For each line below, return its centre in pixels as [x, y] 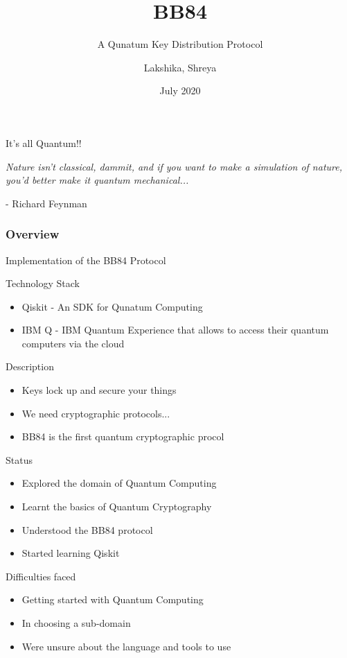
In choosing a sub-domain [76, 623]
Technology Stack [43, 283]
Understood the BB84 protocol [87, 529]
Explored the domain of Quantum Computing [119, 483]
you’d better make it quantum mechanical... [97, 180]
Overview [33, 234]
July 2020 [180, 90]
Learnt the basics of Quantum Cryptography [117, 507]
